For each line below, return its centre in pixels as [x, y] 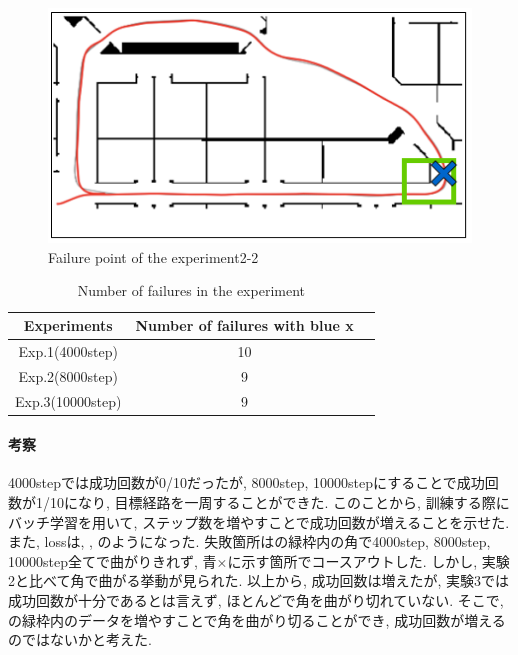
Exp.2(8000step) [68, 375]
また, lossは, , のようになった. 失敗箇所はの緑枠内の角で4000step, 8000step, [249, 541]
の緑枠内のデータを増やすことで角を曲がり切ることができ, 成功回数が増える [257, 619]
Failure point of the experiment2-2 [153, 256]
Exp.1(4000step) [68, 350]
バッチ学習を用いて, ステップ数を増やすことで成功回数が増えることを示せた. [259, 521]
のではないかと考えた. [80, 639]
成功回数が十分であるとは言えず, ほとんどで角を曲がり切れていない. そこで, [256, 599]
